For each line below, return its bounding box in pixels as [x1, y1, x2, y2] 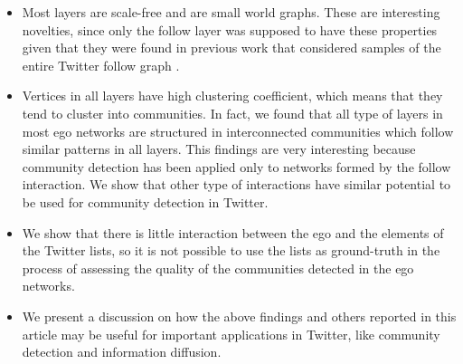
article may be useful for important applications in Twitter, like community [22, 324, 440, 343]
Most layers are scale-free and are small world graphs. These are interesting [22, 3, 440, 21]
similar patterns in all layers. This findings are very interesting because [22, 139, 416, 158]
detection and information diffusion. [22, 342, 222, 361]
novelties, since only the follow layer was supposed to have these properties [22, 20, 438, 39]
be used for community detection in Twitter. [22, 192, 269, 211]
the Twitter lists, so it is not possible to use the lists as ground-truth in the [22, 241, 440, 260]
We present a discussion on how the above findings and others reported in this [22, 306, 457, 325]
